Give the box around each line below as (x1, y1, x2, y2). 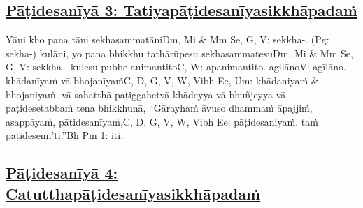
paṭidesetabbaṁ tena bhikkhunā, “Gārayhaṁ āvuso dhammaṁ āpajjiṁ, (6, 101, 313, 115)
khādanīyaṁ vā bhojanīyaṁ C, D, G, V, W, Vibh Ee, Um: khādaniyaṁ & (6, 73, 319, 87)
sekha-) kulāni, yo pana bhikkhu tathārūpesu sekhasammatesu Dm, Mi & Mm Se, (6, 45, 353, 60)
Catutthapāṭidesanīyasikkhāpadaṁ (6, 182, 261, 204)
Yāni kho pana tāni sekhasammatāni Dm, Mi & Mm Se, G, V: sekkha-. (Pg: (6, 32, 329, 47)
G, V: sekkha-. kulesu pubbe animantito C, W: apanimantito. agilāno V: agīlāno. (6, 59, 346, 74)
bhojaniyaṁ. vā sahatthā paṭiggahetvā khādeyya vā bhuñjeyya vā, (6, 87, 289, 101)
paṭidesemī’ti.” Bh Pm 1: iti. (6, 128, 124, 142)
